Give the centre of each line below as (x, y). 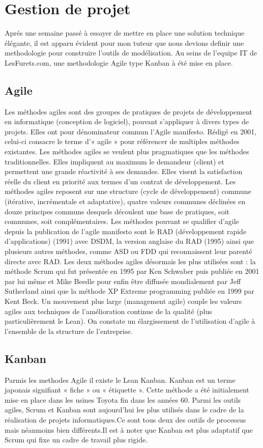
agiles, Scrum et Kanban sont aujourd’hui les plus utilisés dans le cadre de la (124, 410)
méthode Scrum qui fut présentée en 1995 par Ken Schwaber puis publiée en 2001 (132, 271)
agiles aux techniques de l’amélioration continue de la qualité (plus (108, 311)
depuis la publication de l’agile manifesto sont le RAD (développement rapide (126, 231)
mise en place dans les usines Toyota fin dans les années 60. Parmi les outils (123, 399)
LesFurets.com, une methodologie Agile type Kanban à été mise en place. (119, 62)
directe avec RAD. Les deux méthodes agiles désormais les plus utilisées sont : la (130, 261)
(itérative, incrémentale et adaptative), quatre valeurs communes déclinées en (125, 201)
